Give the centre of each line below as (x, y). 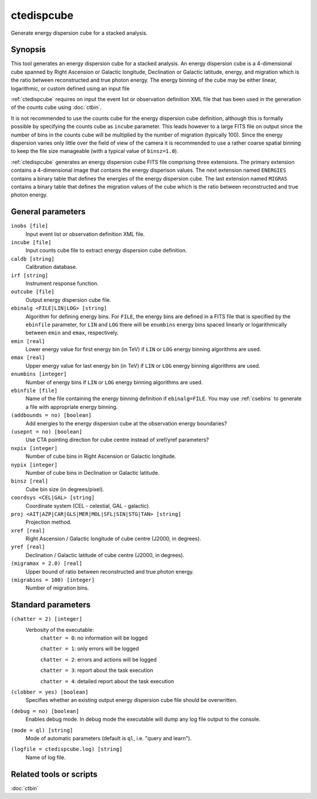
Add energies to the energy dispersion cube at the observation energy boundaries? (126, 423)
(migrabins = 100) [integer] (53, 580)
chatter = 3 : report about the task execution (97, 670)
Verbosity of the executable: (60, 630)
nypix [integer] (34, 465)
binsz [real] (30, 481)
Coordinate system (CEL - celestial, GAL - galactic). (88, 505)
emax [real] (28, 358)
